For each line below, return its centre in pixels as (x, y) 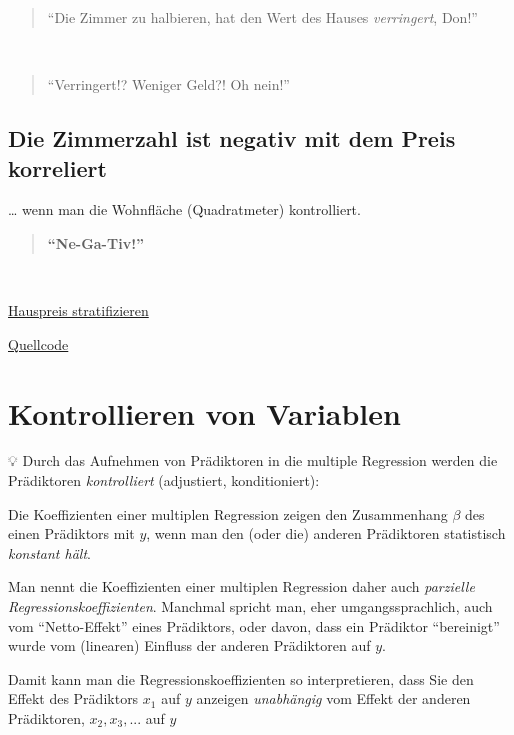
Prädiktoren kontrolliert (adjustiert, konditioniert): (164, 480)
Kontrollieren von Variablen (204, 412)
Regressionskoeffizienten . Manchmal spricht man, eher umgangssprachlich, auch (250, 606)
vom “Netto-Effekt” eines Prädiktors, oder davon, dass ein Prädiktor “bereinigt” (254, 625)
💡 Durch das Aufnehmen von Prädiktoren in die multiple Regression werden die (253, 460)
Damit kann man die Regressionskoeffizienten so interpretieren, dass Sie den (241, 678)
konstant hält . (49, 552)
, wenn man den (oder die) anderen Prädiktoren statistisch (326, 533)
